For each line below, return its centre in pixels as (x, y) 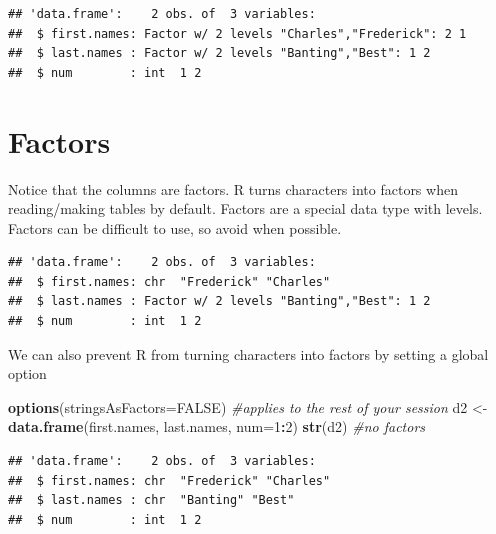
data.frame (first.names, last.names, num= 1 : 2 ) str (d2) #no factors (217, 426)
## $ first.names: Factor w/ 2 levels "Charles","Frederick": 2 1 (237, 33)
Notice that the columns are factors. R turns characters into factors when (233, 188)
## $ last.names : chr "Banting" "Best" (151, 500)
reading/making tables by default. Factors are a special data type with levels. (245, 208)
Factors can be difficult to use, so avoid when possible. (175, 227)
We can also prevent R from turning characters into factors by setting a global (248, 353)
